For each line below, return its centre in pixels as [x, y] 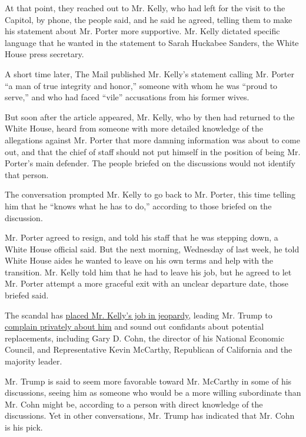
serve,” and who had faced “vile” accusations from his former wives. [127, 97]
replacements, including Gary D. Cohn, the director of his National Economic [144, 338]
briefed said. [27, 295]
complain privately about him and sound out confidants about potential [134, 326]
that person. [27, 174]
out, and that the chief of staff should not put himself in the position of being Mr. [153, 151]
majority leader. [34, 361]
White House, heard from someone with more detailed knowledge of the [134, 128]
